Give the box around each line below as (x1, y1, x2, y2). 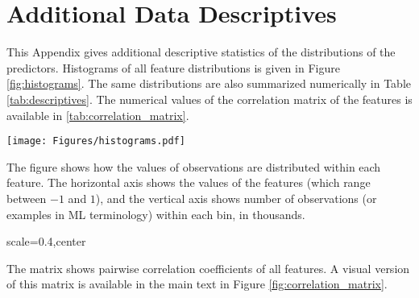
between (6, 189, 47, 206)
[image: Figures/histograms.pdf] (6, 135, 185, 147)
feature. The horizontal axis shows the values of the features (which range (6, 174, 371, 191)
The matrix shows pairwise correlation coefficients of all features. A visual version (6, 259, 410, 276)
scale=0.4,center (6, 233, 86, 250)
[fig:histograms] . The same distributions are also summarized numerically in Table (6, 75, 412, 92)
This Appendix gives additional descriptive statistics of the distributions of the (6, 43, 396, 60)
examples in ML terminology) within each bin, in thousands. (6, 205, 305, 222)
